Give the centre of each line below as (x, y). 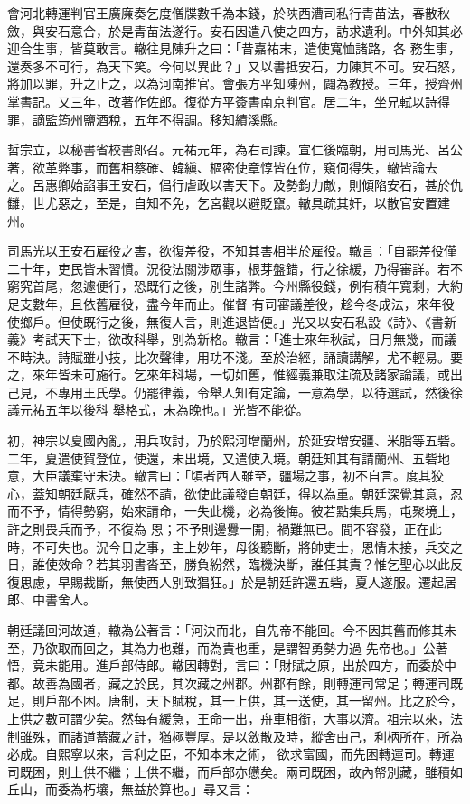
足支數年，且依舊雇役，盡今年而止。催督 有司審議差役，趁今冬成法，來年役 (231, 303)
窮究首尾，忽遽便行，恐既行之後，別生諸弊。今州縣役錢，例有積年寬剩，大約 (235, 286)
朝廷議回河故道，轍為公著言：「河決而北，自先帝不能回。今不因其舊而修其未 (232, 630)
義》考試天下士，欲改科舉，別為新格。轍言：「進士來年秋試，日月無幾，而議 (232, 339)
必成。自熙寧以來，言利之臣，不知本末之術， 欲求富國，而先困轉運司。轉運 (231, 754)
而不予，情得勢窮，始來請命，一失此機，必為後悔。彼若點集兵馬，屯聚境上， (235, 511)
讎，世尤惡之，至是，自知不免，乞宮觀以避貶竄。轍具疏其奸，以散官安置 (222, 202)
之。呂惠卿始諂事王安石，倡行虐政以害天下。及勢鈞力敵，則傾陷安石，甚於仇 (235, 185)
